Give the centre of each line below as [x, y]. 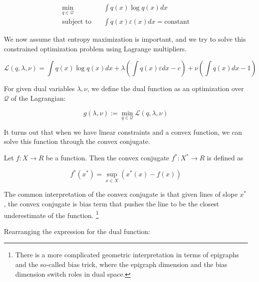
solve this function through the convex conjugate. [77, 141]
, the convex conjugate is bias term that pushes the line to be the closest [112, 203]
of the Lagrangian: [38, 98]
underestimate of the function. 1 [51, 214]
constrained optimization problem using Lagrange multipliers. [95, 48]
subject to [77, 22]
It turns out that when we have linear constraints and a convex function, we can [123, 132]
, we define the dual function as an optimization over [166, 88]
